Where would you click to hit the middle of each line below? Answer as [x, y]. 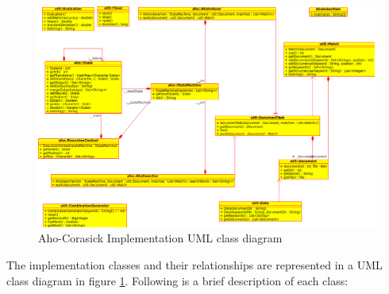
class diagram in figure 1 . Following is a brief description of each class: [177, 280]
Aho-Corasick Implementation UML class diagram [160, 238]
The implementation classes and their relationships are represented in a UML [194, 265]
